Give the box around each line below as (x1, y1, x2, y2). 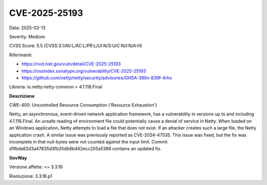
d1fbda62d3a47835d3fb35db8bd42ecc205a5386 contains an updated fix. (9, 146, 162, 152)
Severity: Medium (9, 34, 45, 40)
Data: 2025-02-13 (9, 25, 46, 31)
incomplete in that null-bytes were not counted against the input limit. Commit (9, 139, 168, 145)
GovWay (9, 155, 27, 161)
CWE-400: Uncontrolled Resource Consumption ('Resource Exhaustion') (9, 102, 157, 108)
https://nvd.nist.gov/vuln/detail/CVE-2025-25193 (21, 61, 121, 67)
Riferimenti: (9, 52, 33, 58)
